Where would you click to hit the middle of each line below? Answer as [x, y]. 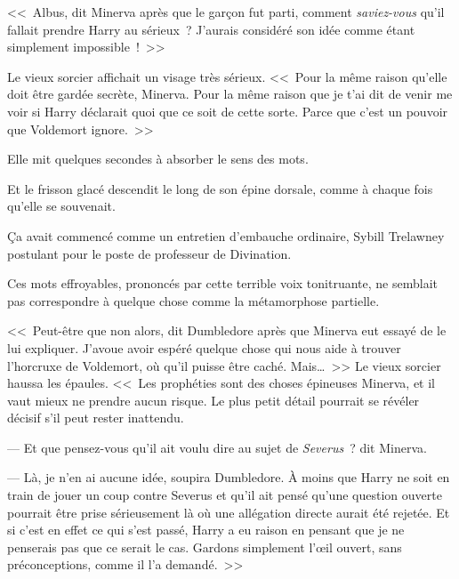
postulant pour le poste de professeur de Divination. [149, 253]
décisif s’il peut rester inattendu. [96, 418]
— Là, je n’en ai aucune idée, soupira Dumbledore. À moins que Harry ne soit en [229, 477]
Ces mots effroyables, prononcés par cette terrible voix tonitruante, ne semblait [222, 283]
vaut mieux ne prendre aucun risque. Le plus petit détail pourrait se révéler [213, 400]
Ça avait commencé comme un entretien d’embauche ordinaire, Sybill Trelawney [226, 235]
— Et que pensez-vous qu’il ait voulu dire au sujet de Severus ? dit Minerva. [217, 447]
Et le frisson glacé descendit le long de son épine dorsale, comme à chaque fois [220, 188]
